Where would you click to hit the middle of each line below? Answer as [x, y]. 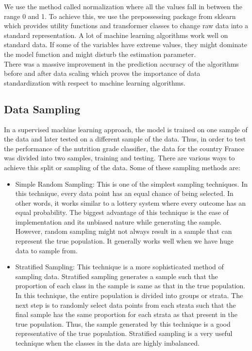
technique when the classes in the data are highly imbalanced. [107, 343]
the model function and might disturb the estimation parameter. [100, 54]
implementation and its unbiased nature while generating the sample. [118, 221]
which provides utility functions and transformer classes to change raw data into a [126, 26]
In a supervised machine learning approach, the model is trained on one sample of [126, 129]
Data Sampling [42, 109]
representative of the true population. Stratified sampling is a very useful [124, 333]
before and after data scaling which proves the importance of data [102, 73]
